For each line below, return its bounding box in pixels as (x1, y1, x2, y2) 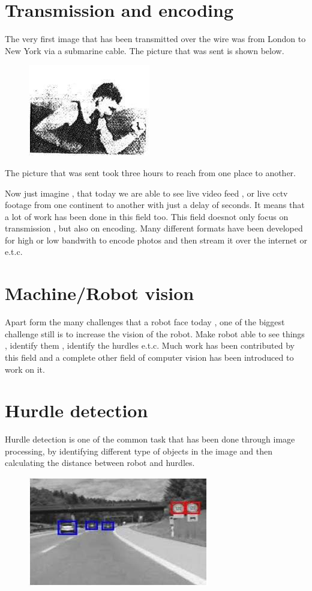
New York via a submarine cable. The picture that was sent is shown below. (5, 44, 284, 57)
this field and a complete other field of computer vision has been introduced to (5, 351, 294, 363)
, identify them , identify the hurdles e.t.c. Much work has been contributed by (5, 339, 295, 352)
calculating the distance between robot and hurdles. (5, 456, 195, 469)
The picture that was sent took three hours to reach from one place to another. (5, 166, 296, 179)
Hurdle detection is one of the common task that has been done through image (5, 433, 295, 446)
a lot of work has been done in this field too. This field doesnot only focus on (5, 210, 289, 222)
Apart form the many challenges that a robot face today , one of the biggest (5, 316, 285, 328)
